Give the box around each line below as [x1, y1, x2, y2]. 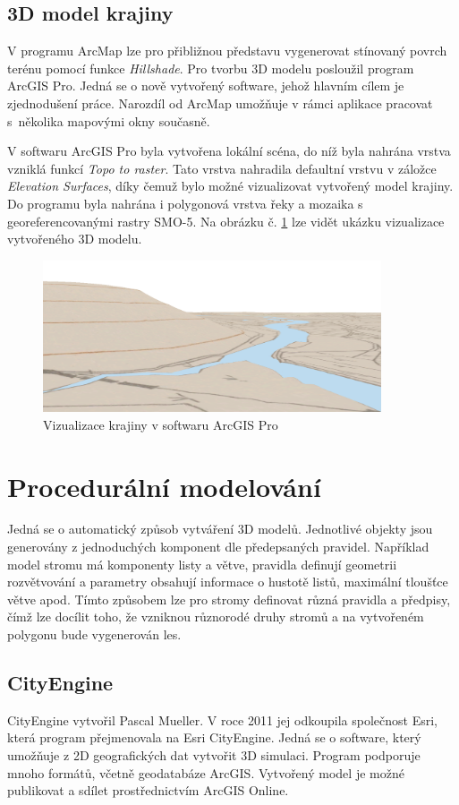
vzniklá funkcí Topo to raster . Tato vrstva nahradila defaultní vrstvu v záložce [7, 158, 437, 177]
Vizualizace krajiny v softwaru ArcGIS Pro [43, 415, 278, 433]
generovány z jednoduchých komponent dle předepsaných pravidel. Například [7, 537, 429, 556]
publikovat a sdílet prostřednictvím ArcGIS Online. [7, 781, 289, 800]
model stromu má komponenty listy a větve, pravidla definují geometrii [7, 554, 397, 573]
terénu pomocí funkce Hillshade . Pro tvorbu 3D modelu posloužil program [7, 58, 414, 77]
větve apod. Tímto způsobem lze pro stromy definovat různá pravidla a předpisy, [7, 589, 451, 608]
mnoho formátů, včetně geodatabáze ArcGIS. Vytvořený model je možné [7, 763, 404, 782]
